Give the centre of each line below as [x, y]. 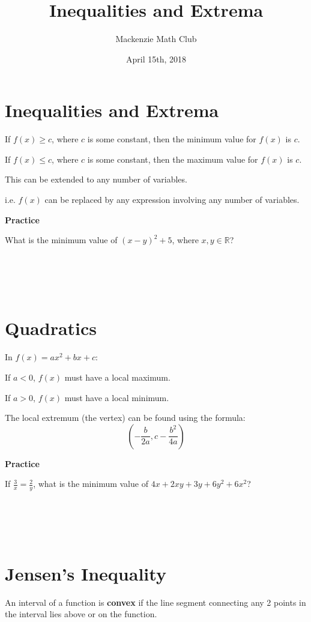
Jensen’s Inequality [86, 573]
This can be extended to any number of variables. [96, 179]
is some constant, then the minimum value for [172, 139]
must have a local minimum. [117, 397]
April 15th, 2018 [156, 59]
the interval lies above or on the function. [81, 614]
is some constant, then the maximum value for [173, 159]
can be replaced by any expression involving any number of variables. [172, 200]
